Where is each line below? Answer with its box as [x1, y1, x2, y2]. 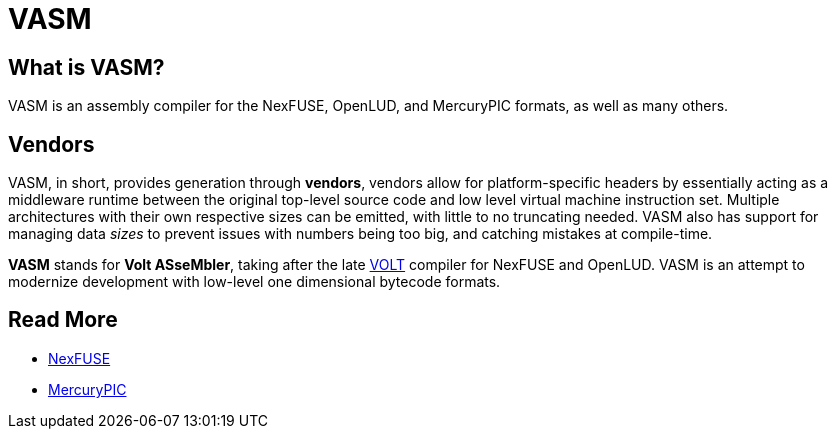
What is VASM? [8, 54, 165, 80]
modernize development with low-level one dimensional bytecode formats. [8, 273, 501, 291]
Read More [8, 307, 118, 333]
